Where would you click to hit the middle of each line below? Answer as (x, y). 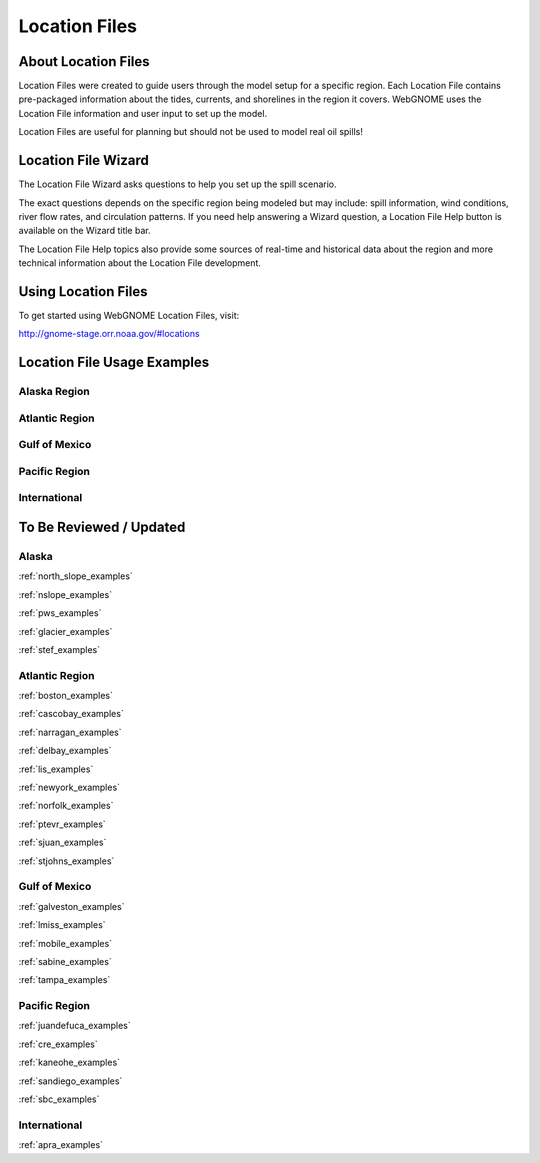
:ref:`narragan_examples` (70, 732)
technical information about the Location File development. (140, 263)
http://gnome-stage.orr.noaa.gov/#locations (109, 334)
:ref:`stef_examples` (59, 649)
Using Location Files (83, 291)
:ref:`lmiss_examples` (62, 925)
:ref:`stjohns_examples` (66, 861)
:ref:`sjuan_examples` (62, 842)
